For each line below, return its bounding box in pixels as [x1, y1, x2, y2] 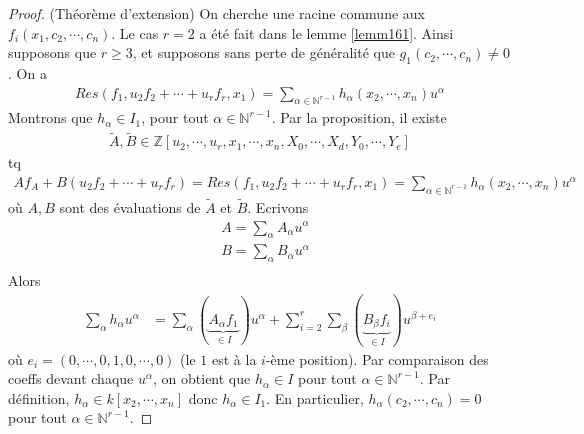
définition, [8, 387, 70, 408]
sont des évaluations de [59, 196, 201, 217]
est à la [211, 348, 257, 369]
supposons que [8, 42, 97, 63]
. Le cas [111, 22, 159, 43]
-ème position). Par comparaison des [265, 348, 489, 369]
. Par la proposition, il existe [271, 107, 447, 128]
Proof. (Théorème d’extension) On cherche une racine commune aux [8, 3, 425, 23]
